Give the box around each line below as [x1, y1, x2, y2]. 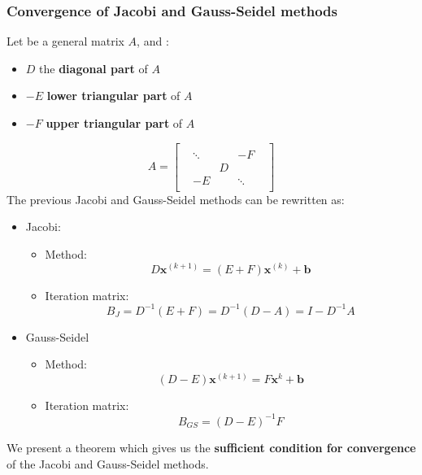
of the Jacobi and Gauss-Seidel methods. [7, 455, 209, 472]
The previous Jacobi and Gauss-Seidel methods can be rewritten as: [7, 190, 345, 207]
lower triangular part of [46, 87, 181, 104]
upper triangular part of [46, 115, 183, 131]
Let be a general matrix [7, 33, 124, 50]
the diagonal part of [39, 59, 148, 76]
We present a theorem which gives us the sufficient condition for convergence [7, 438, 416, 455]
